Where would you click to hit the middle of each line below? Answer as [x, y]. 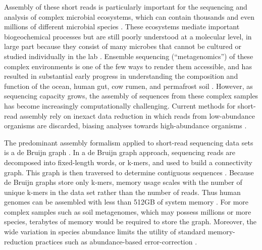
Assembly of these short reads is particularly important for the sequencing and [126, 7]
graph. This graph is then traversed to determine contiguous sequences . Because [129, 172]
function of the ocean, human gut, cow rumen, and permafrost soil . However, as [128, 86]
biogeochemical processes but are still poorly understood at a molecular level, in [128, 36]
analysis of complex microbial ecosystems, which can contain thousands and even [129, 16]
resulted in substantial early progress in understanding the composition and [121, 76]
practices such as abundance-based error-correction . [116, 241]
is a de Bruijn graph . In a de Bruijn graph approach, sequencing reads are [120, 152]
